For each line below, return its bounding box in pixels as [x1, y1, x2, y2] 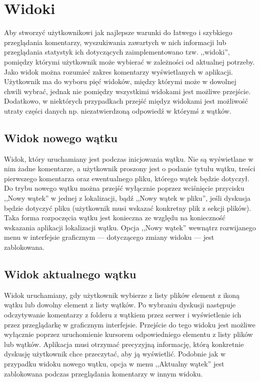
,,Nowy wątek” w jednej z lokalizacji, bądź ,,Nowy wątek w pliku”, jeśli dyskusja [4, 193, 250, 203]
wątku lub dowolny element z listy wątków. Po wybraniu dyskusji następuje [4, 299, 235, 310]
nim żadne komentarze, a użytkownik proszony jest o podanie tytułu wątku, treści [4, 163, 255, 174]
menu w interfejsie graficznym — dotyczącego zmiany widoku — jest [4, 232, 214, 242]
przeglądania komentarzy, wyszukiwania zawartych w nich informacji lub [4, 37, 226, 47]
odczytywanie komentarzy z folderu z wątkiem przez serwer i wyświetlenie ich [4, 309, 241, 319]
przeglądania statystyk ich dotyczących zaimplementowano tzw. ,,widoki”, [4, 47, 230, 57]
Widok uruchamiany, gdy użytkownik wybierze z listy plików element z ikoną [4, 289, 240, 300]
